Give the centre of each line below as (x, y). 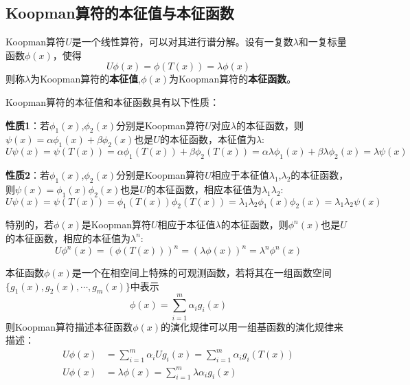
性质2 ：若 (28, 174)
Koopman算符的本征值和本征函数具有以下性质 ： (113, 101)
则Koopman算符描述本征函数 (69, 326)
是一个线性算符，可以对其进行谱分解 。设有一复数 (182, 42)
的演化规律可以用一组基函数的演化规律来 (252, 326)
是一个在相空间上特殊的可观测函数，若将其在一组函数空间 (202, 273)
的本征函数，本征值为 (208, 139)
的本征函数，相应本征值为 (204, 189)
